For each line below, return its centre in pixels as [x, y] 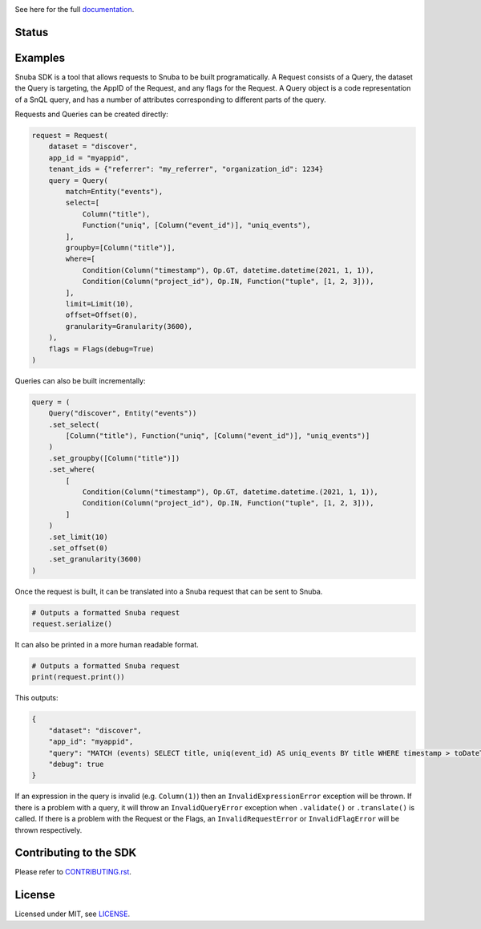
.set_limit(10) [78, 537]
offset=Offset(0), [101, 315]
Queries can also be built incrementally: [80, 380]
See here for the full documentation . [75, 9]
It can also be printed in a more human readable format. [107, 645]
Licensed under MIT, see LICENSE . [73, 914]
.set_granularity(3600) [95, 559]
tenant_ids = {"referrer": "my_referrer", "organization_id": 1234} [186, 169]
